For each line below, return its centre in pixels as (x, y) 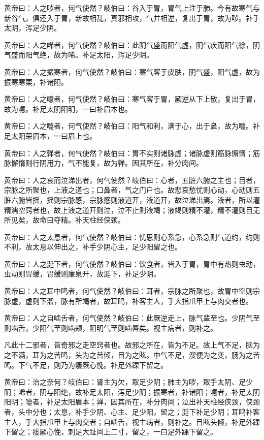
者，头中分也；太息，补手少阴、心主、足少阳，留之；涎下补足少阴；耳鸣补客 (132, 412)
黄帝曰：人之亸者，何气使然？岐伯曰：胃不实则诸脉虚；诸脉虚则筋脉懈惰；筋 (132, 153)
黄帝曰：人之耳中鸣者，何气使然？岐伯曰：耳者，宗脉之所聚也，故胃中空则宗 (132, 291)
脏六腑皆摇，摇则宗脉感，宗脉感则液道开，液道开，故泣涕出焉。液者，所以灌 (132, 199)
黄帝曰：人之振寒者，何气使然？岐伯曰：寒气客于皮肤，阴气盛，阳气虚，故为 (132, 71)
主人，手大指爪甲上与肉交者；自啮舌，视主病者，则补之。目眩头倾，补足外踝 (132, 421)
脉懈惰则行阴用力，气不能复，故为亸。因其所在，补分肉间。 (104, 163)
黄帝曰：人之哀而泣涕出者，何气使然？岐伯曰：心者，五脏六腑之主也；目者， (132, 180)
